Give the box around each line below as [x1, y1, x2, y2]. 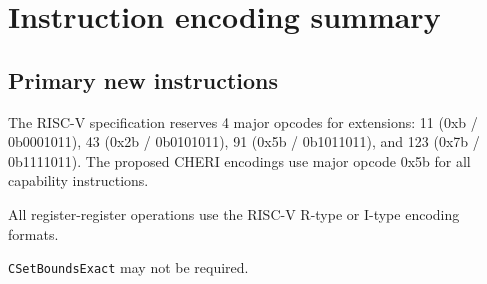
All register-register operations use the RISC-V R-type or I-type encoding [8, 203, 460, 224]
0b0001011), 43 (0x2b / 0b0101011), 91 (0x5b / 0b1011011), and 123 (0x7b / [8, 131, 480, 152]
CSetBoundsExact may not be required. [8, 257, 249, 278]
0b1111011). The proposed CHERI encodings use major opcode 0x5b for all [8, 150, 471, 171]
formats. [8, 223, 59, 244]
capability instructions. [8, 170, 149, 191]
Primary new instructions [8, 64, 278, 95]
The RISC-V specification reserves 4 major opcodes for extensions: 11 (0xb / [8, 111, 478, 132]
